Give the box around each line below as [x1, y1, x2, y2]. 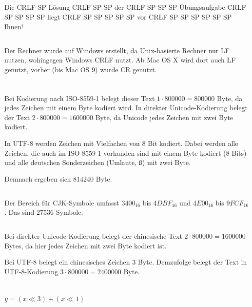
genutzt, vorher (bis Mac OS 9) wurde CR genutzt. [4, 64, 157, 74]
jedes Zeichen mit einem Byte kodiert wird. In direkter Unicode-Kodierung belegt [4, 102, 248, 113]
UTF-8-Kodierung [4, 266, 58, 277]
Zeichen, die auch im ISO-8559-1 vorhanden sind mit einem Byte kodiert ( [4, 147, 226, 158]
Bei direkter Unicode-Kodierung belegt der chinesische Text [4, 231, 182, 241]
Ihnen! [4, 21, 23, 31]
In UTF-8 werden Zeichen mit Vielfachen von [4, 138, 140, 148]
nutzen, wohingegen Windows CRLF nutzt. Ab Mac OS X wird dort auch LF [4, 55, 236, 65]
